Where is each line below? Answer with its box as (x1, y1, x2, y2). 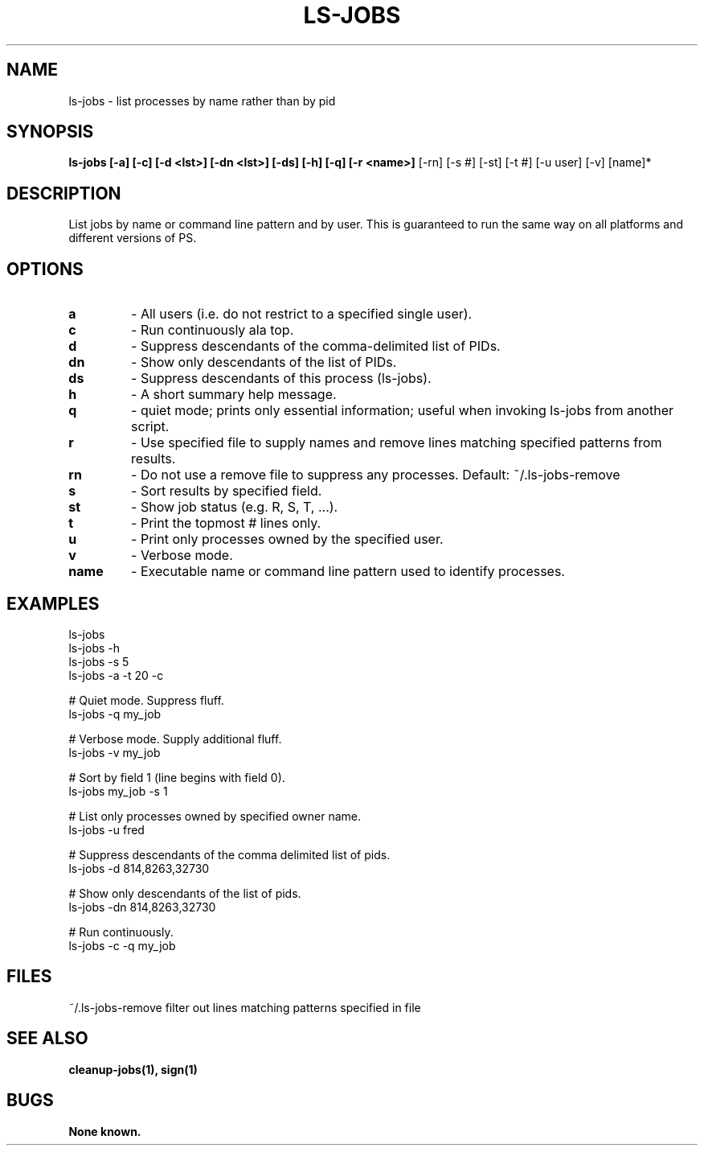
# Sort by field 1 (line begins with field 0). (68, 770, 285, 784)
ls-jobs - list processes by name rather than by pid (68, 93, 336, 108)
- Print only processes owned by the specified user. (131, 531, 444, 548)
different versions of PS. (68, 231, 197, 245)
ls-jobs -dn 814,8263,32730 (68, 899, 216, 914)
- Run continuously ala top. (131, 322, 294, 339)
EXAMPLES (6, 593, 100, 614)
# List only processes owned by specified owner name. (68, 808, 362, 823)
